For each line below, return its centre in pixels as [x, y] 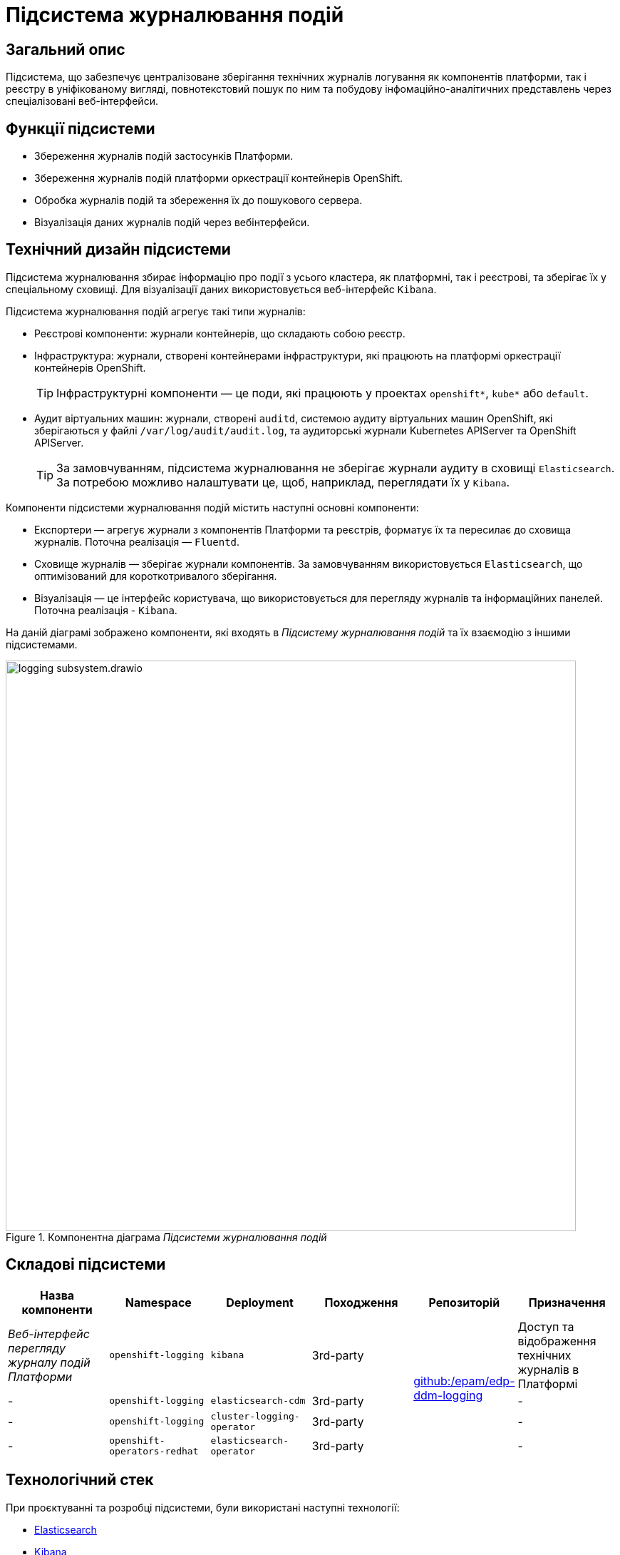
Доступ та [546, 1326]
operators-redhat [154, 1451]
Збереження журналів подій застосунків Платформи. [164, 156]
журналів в [548, 1369]
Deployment [260, 1302]
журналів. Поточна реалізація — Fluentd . [137, 541]
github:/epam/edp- [464, 1381]
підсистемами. [42, 644]
